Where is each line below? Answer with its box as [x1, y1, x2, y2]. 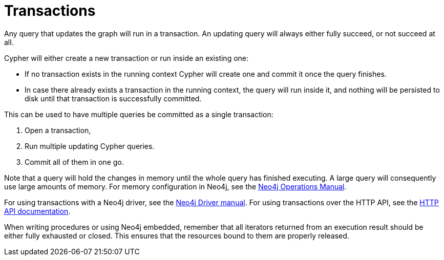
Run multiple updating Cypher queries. [25, 141, 155, 150]
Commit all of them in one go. [25, 157, 124, 166]
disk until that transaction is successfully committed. [25, 94, 202, 103]
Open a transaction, [25, 125, 91, 135]
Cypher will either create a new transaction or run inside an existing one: [4, 53, 249, 62]
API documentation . [4, 206, 71, 215]
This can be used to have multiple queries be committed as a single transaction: [4, 110, 273, 119]
